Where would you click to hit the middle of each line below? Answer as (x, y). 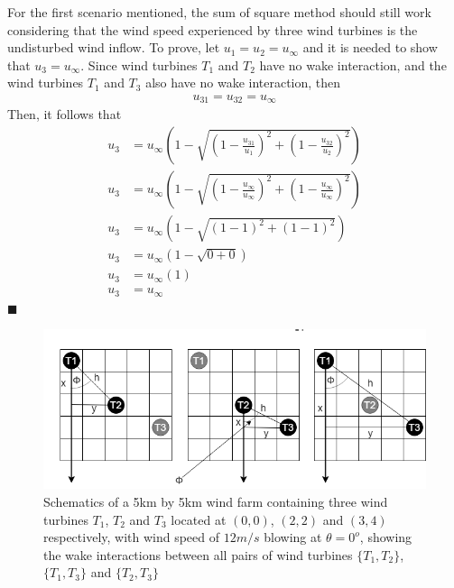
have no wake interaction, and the (353, 64)
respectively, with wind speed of (132, 537)
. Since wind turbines (139, 64)
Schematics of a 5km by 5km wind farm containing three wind (216, 501)
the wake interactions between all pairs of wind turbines (198, 554)
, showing (386, 537)
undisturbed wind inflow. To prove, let (114, 47)
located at (199, 519)
